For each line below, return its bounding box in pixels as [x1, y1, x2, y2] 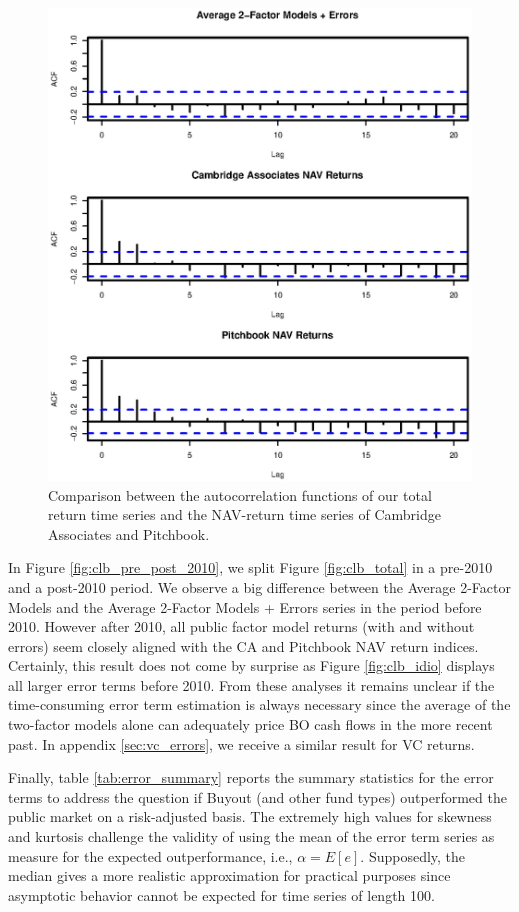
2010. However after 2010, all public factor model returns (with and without [8, 616, 475, 637]
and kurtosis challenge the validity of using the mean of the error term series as [8, 826, 495, 847]
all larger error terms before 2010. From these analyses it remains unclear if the [8, 674, 495, 695]
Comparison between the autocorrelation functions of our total [48, 484, 432, 505]
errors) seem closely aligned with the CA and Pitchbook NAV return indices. [8, 635, 479, 656]
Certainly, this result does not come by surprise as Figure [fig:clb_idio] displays [8, 655, 495, 676]
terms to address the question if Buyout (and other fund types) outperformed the [8, 786, 507, 807]
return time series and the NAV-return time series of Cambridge [48, 504, 441, 525]
